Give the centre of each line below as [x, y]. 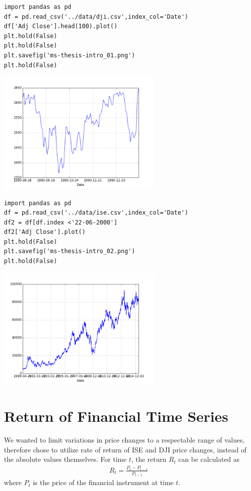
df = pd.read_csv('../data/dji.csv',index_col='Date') [96, 17]
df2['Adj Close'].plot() [45, 232]
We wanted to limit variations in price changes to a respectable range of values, [125, 440]
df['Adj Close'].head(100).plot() [61, 26]
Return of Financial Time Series [116, 416]
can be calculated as [209, 459]
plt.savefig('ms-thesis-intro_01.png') [70, 55]
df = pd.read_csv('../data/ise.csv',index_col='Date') [96, 213]
